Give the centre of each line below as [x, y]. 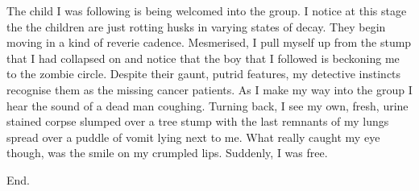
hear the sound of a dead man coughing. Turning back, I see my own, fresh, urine [207, 105]
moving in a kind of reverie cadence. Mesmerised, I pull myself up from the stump [209, 42]
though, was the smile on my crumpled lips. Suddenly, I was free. [167, 153]
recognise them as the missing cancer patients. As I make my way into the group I [209, 89]
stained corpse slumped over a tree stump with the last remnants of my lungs [198, 121]
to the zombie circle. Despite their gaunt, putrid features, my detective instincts [204, 74]
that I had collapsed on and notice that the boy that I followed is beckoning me [203, 58]
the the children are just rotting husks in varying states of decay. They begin [196, 26]
